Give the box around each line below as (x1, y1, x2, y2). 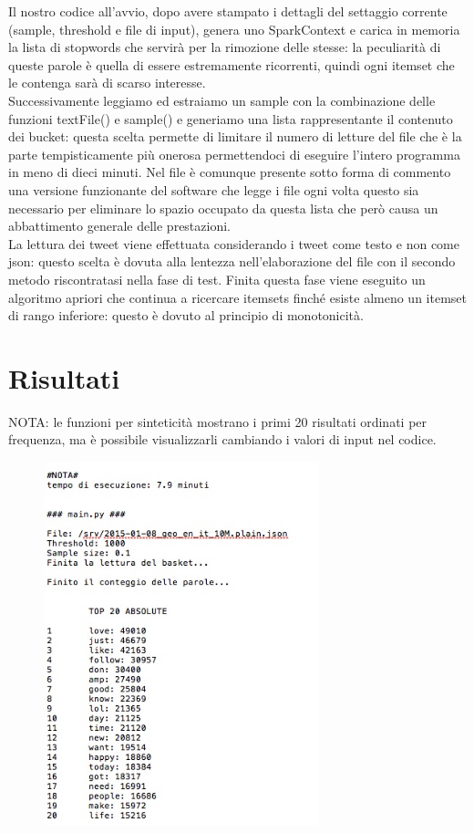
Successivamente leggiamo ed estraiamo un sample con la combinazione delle (8, 90, 436, 109)
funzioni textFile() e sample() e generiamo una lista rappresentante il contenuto (8, 109, 453, 128)
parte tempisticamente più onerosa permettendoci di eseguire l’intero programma (8, 144, 460, 163)
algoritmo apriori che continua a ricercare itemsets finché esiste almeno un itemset (8, 287, 467, 307)
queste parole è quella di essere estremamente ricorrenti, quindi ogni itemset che (8, 55, 455, 74)
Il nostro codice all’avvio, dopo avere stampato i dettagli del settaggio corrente (8, 2, 448, 20)
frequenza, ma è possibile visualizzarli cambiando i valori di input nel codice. (8, 430, 437, 449)
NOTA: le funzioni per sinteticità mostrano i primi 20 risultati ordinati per (8, 411, 428, 431)
